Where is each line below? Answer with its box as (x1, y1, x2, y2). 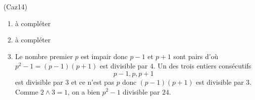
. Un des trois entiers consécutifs (153, 61, 252, 71)
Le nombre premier (15, 51, 73, 61)
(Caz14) (3, 1, 28, 11)
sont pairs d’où (173, 51, 219, 61)
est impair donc (80, 51, 128, 61)
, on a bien (68, 86, 100, 97)
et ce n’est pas (71, 76, 114, 87)
